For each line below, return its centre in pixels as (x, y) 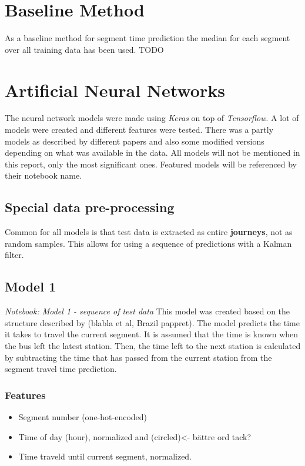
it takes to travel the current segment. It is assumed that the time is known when (152, 334)
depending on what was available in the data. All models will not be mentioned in (152, 152)
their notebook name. (43, 175)
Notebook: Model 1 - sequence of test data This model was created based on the (148, 311)
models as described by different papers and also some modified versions (135, 141)
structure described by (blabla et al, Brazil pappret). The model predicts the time (152, 322)
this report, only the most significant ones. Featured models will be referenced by (151, 164)
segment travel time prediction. (61, 369)
